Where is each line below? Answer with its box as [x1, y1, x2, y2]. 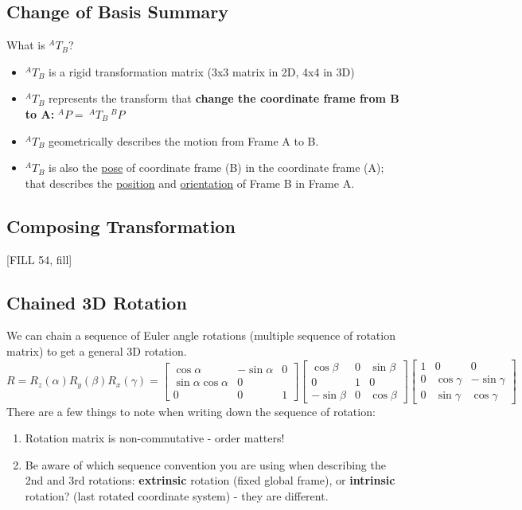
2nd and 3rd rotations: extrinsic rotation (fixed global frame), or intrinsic [25, 472, 395, 489]
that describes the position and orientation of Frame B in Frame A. [25, 174, 355, 191]
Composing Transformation [6, 213, 236, 238]
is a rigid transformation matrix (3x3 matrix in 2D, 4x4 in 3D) [49, 63, 355, 80]
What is [6, 37, 45, 53]
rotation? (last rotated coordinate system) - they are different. [25, 488, 329, 504]
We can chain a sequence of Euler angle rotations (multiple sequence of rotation [6, 327, 395, 344]
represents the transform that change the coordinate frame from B [49, 90, 399, 107]
